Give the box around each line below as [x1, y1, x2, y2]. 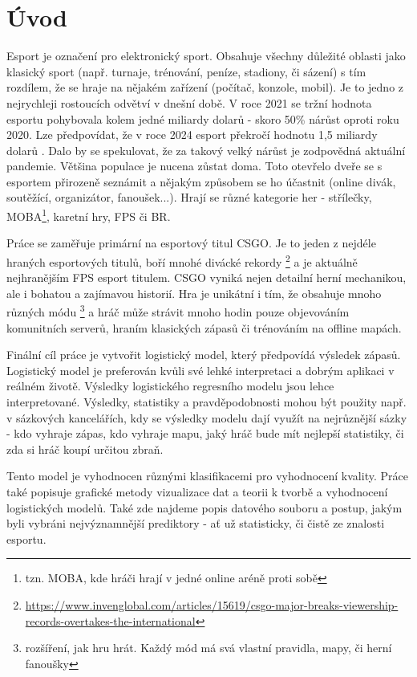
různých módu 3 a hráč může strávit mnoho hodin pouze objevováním [6, 301, 350, 320]
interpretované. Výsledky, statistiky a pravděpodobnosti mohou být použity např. [6, 393, 407, 410]
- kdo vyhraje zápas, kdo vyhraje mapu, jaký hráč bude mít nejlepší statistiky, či [6, 425, 404, 442]
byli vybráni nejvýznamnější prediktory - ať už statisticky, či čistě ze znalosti [6, 515, 385, 532]
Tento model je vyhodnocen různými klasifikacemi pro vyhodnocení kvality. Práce [6, 467, 408, 484]
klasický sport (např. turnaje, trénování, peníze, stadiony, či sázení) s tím [6, 63, 366, 80]
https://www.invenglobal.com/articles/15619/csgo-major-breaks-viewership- [25, 596, 399, 613]
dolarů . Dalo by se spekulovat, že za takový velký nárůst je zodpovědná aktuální [6, 141, 406, 158]
